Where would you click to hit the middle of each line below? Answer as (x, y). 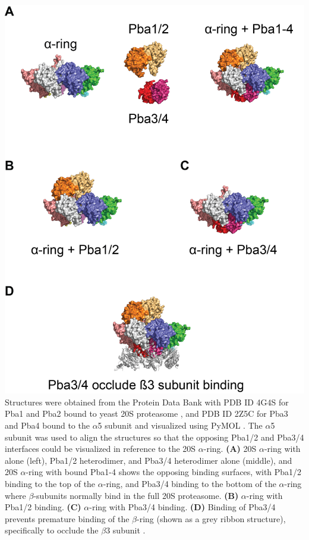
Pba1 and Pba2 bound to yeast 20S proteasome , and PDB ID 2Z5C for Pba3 (146, 413)
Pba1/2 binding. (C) (43, 507)
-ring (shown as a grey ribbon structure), (211, 518)
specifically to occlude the (52, 530)
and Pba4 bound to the (47, 425)
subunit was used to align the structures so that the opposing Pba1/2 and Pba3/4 (154, 437)
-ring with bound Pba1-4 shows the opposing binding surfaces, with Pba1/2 (164, 472)
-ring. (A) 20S (230, 449)
